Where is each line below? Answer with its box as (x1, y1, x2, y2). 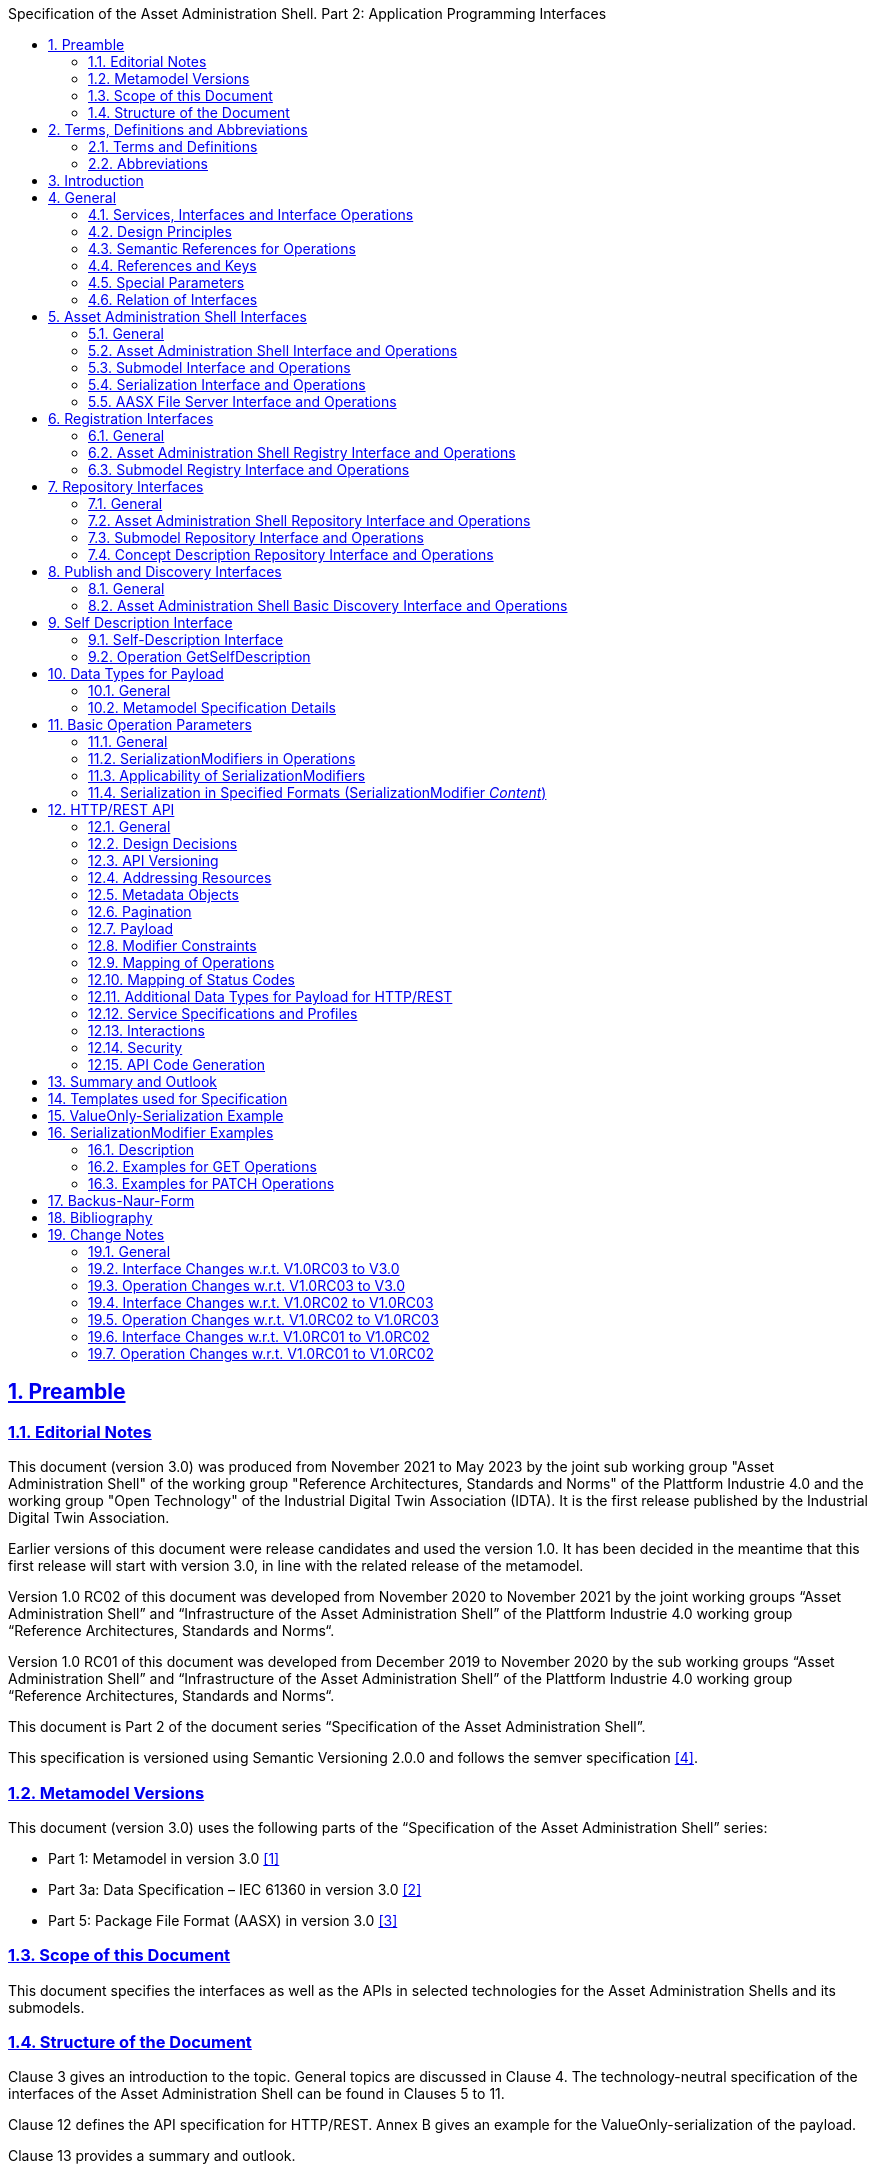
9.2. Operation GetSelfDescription (88, 648, 311, 665)
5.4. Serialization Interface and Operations (88, 376, 366, 393)
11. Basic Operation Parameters (48, 716, 252, 733)
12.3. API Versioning (88, 852, 219, 869)
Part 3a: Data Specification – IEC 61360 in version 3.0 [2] (48, 1880, 422, 1898)
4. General (48, 189, 117, 206)
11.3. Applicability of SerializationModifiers (88, 767, 366, 784)
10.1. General (88, 682, 171, 699)
